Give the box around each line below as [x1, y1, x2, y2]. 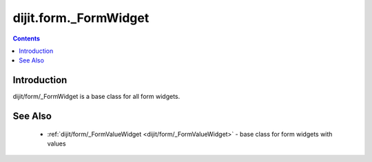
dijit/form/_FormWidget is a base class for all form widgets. [12, 93, 180, 101]
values [47, 139, 66, 148]
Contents [12, 34, 41, 43]
